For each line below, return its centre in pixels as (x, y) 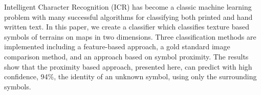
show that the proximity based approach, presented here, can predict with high (128, 66)
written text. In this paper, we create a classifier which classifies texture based (127, 27)
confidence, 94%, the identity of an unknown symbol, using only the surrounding (130, 76)
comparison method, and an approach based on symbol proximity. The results (126, 56)
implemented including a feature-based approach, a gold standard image (117, 46)
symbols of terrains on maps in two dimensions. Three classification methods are (130, 36)
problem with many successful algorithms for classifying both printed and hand (128, 17)
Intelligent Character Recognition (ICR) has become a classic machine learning (128, 7)
